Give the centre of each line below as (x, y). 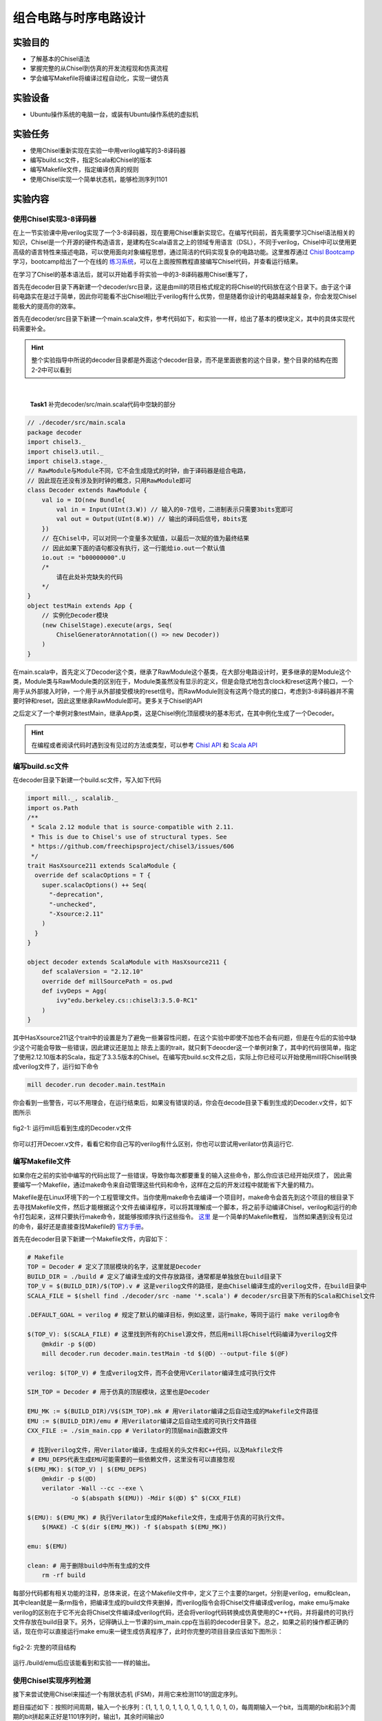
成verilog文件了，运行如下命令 (56, 1066)
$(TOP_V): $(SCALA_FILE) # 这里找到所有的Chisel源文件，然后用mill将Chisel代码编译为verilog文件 (182, 1334)
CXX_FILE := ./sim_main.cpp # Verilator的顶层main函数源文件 (128, 1431)
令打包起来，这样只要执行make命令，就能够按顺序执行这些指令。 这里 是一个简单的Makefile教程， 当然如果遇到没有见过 (183, 1217)
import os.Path (53, 808)
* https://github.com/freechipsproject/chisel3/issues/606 (133, 846)
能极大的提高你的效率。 (46, 306)
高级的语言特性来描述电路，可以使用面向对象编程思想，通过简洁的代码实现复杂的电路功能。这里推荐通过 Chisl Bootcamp (183, 252)
